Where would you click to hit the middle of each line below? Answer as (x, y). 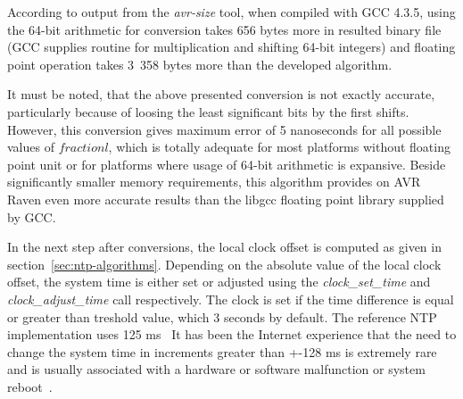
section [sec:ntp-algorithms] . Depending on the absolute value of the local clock (224, 264)
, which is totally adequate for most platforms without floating (279, 147)
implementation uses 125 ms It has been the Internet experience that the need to (232, 334)
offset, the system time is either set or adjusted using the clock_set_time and (219, 282)
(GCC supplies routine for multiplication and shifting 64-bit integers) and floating (231, 47)
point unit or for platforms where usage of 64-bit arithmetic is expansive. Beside (227, 164)
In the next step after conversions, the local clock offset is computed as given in (224, 247)
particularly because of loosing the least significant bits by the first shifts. (208, 111)
